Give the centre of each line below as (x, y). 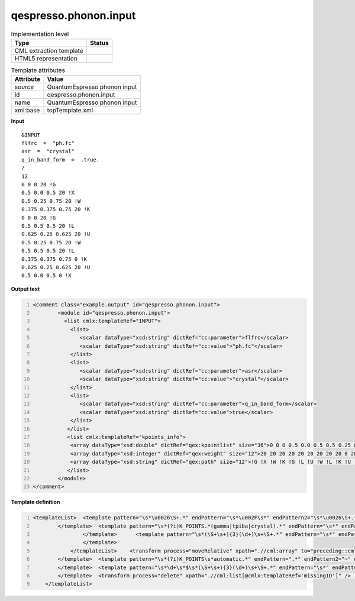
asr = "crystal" (48, 151)
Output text (25, 289)
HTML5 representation (46, 58)
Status (99, 43)
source (24, 87)
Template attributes (38, 70)
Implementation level (40, 34)
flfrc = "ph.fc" (48, 143)
